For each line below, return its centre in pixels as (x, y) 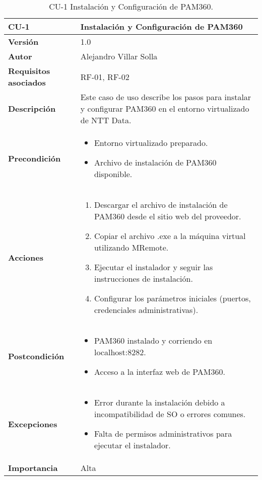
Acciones (26, 257)
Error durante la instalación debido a (159, 402)
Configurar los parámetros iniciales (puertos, (172, 298)
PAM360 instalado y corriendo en (153, 340)
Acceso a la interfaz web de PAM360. (159, 372)
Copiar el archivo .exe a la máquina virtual (170, 236)
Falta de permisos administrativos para (163, 433)
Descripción (32, 108)
